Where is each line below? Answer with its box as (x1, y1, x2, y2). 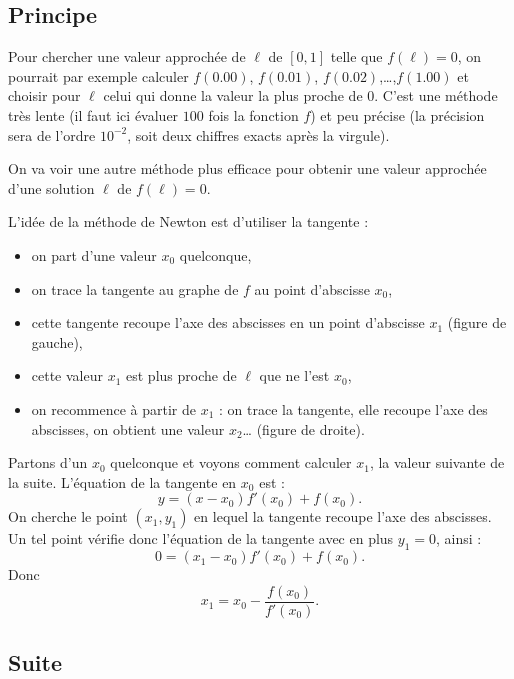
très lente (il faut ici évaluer (8, 104, 179, 125)
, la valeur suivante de (369, 452, 505, 473)
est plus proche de (126, 365, 237, 386)
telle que (330, 46, 383, 67)
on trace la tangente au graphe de (31, 278, 239, 299)
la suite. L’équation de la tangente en (8, 471, 237, 492)
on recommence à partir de (31, 398, 197, 419)
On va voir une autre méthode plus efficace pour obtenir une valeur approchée (8, 158, 487, 179)
